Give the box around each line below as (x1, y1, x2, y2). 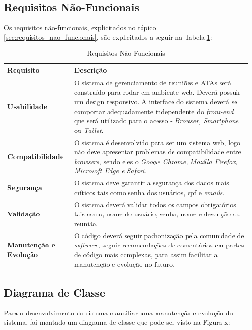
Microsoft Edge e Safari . (74, 165, 146, 176)
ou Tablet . (74, 125, 104, 135)
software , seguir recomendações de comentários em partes (74, 240, 244, 250)
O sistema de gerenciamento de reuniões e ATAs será (74, 77, 231, 87)
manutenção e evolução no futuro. (74, 259, 174, 269)
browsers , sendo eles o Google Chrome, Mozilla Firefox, (74, 156, 237, 166)
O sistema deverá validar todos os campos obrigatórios (74, 199, 236, 209)
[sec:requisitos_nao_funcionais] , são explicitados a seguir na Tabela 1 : (4, 32, 212, 42)
